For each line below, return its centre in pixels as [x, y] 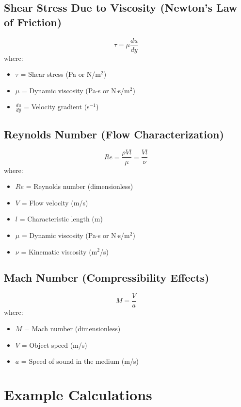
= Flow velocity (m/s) [55, 202]
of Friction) [33, 22]
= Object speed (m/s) [54, 345]
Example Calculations [78, 394]
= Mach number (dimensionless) [72, 328]
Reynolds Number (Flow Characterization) [114, 134]
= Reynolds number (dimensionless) [80, 186]
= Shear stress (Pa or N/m [61, 74]
